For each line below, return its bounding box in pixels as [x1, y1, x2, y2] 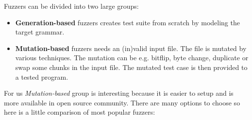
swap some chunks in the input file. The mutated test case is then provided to [15, 62, 248, 72]
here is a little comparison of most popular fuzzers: [4, 107, 155, 117]
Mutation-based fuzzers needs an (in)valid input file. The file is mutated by [15, 43, 247, 53]
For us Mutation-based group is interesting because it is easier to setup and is [4, 88, 234, 98]
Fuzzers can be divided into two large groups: [4, 1, 139, 11]
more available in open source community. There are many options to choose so [4, 97, 240, 107]
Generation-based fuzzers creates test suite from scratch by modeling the [15, 17, 240, 27]
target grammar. [15, 27, 65, 37]
